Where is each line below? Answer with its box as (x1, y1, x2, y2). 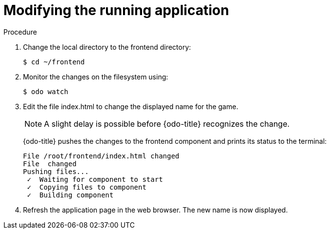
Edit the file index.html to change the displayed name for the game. (23, 102, 238, 111)
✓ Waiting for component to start (27, 175, 163, 183)
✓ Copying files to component (27, 183, 146, 191)
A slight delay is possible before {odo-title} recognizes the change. (44, 118, 290, 129)
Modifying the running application (3, 2, 229, 19)
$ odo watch (23, 87, 68, 96)
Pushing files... (23, 167, 89, 175)
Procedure (3, 27, 37, 36)
